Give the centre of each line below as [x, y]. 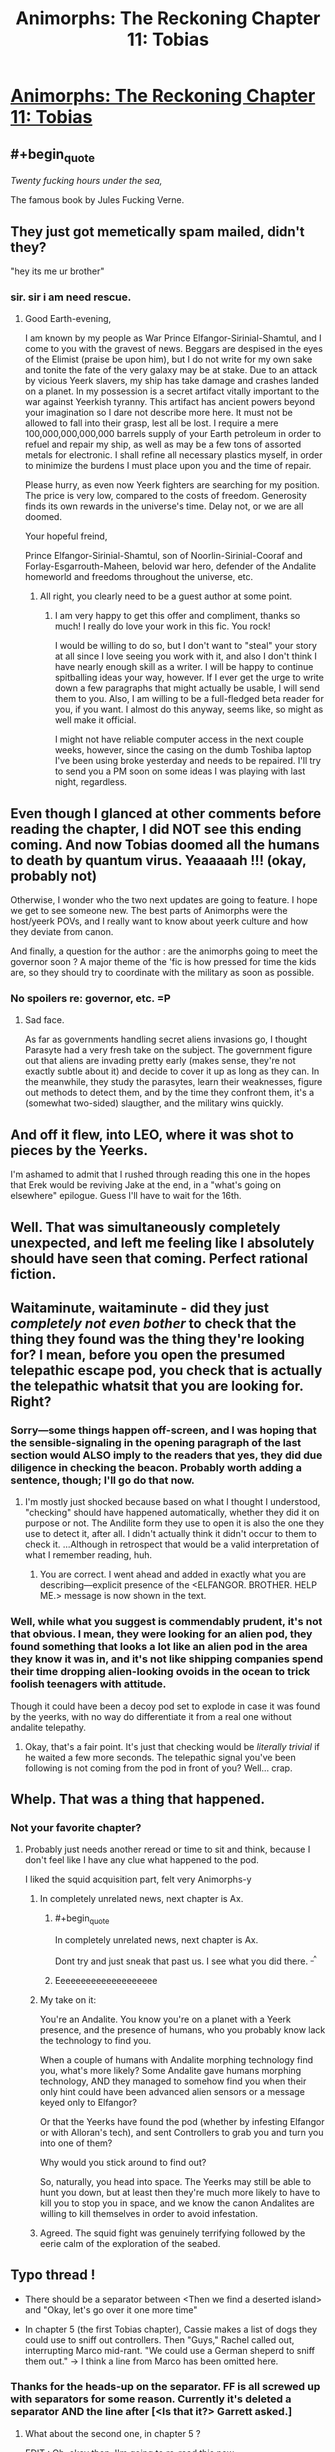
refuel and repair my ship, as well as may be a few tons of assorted [163, 444]
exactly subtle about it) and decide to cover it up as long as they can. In [172, 1071]
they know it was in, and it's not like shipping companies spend [167, 1659]
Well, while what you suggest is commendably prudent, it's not [166, 1622]
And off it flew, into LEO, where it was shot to [152, 1134]
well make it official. [95, 720]
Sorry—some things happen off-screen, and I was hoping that [163, 1430]
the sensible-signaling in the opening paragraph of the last [156, 1442]
